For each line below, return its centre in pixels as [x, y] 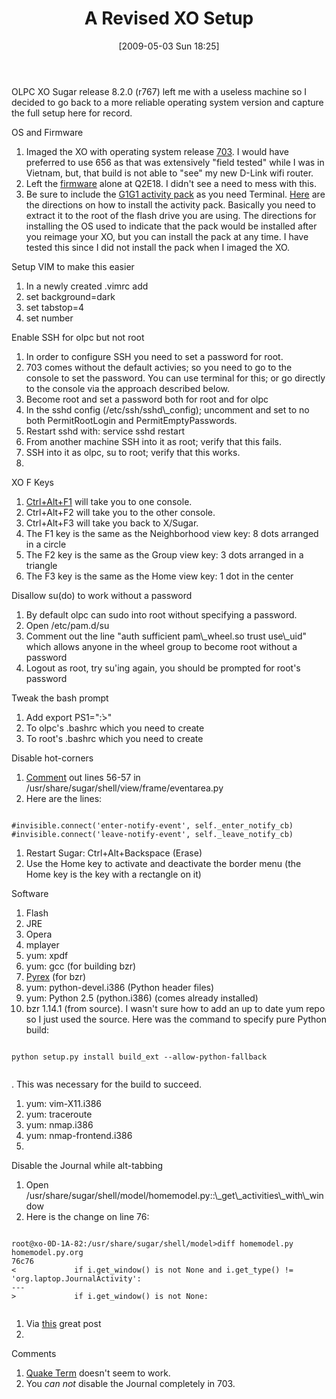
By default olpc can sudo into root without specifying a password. [161, 614]
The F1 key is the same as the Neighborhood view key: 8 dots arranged [172, 533]
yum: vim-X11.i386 [64, 1103]
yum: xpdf [47, 955]
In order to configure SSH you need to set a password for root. [154, 356]
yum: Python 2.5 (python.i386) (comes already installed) [142, 998]
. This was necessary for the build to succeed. [107, 1084]
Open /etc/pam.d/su [67, 625]
